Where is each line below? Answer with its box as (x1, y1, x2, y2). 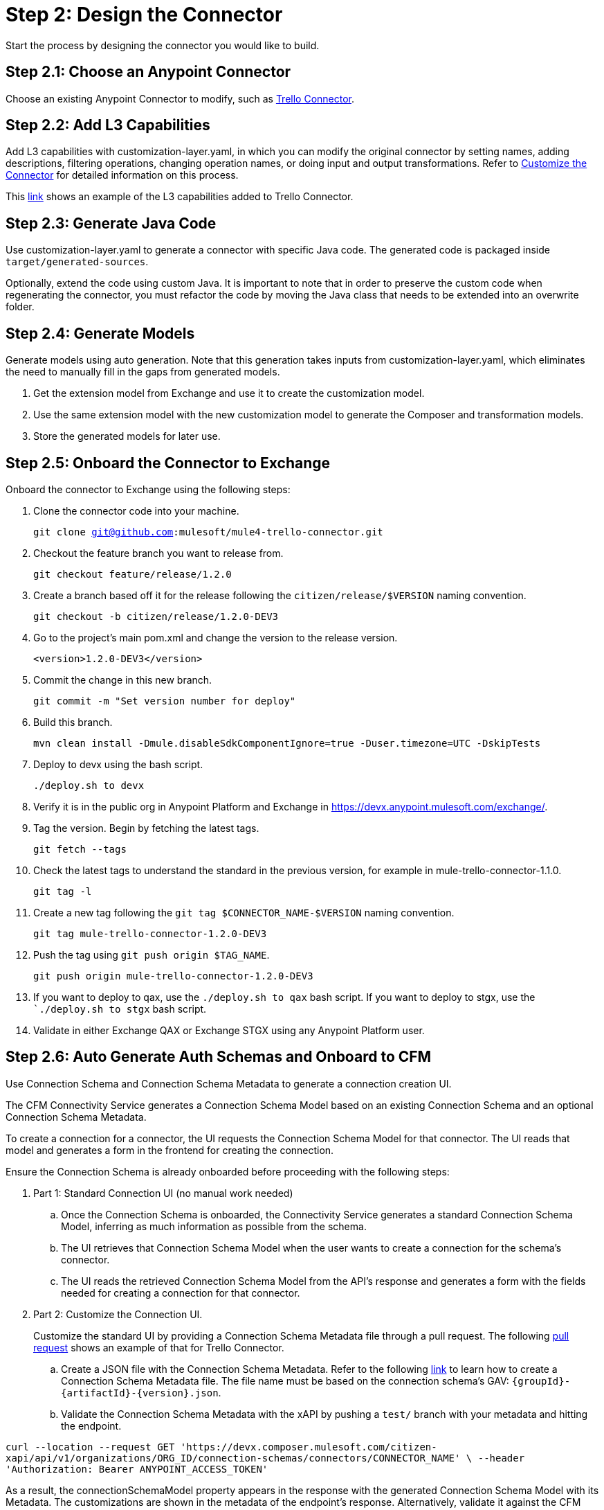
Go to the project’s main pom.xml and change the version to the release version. (33, 631, 398, 643)
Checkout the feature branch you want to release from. (33, 547, 284, 559)
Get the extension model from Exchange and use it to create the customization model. (33, 387, 425, 400)
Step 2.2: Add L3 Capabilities (6, 116, 210, 134)
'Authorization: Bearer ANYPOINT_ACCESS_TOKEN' (6, 1463, 268, 1475)
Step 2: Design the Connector (6, 3, 283, 26)
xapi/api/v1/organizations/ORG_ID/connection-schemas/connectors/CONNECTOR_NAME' (6, 1452, 461, 1464)
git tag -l (33, 885, 92, 897)
